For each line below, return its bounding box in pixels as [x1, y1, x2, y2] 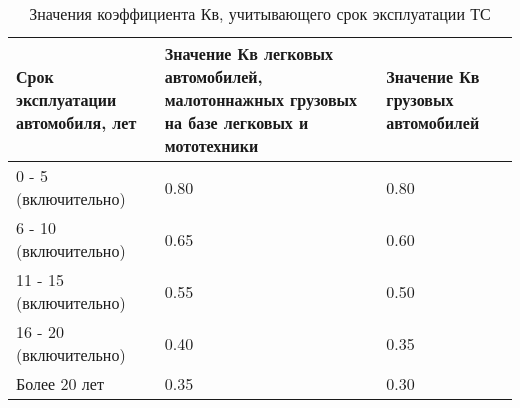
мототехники [164, 134, 259, 157]
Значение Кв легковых [164, 42, 334, 65]
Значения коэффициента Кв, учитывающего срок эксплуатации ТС [29, 2, 491, 25]
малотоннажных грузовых [164, 88, 358, 111]
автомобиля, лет [16, 111, 137, 134]
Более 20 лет [16, 372, 104, 395]
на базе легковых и [164, 111, 309, 134]
